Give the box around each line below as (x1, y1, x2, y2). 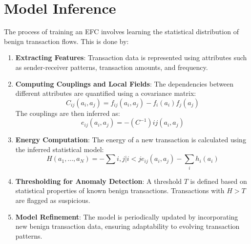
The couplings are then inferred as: (15, 108, 120, 118)
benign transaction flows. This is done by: (4, 36, 129, 46)
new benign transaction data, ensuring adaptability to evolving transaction (15, 221, 240, 231)
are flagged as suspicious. (15, 195, 90, 205)
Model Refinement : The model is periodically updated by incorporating (15, 211, 238, 222)
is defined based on (190, 176, 247, 186)
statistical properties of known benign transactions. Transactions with (15, 185, 225, 196)
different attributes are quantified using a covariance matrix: (15, 88, 196, 98)
